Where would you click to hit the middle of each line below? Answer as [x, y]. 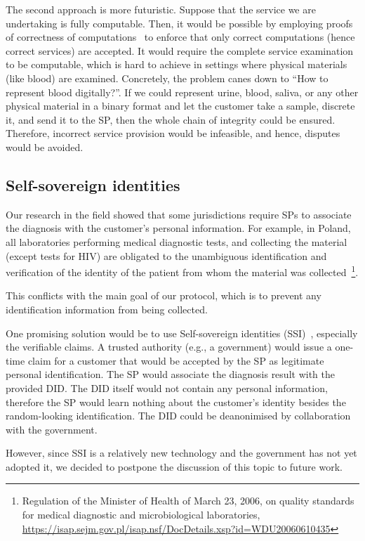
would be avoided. [45, 146]
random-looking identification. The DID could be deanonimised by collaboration [178, 416]
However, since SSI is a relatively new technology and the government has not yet [181, 453]
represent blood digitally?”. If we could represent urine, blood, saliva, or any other [182, 92]
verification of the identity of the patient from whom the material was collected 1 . [182, 271]
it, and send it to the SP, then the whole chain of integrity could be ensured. [171, 119]
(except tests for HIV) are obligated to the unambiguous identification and [166, 255]
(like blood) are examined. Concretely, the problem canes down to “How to [167, 78]
